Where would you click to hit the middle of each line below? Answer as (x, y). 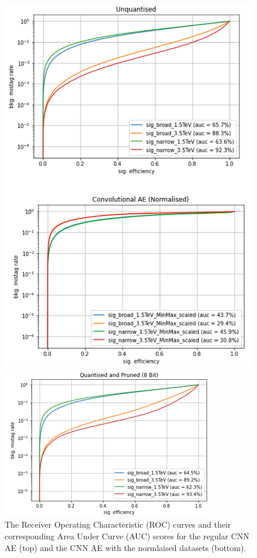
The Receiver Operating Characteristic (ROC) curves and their (118, 524)
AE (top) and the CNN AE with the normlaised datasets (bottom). (126, 547)
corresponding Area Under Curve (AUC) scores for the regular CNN (127, 536)
